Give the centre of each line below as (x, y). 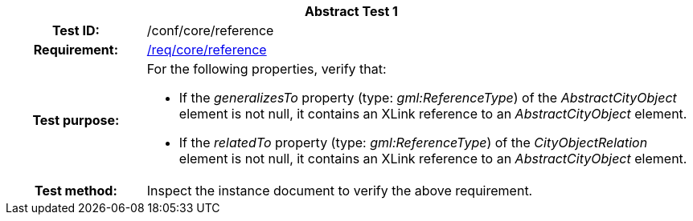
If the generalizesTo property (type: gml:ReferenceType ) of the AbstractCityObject (428, 98)
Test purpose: (76, 120)
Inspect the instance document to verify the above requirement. (340, 191)
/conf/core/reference (210, 30)
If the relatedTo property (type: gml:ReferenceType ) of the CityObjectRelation (413, 143)
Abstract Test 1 (351, 11)
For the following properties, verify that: (267, 69)
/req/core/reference (207, 50)
